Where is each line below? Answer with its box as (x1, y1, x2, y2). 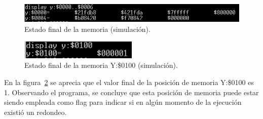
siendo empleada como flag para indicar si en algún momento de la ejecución (4, 97, 242, 107)
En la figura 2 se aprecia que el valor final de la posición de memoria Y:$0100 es (4, 76, 254, 87)
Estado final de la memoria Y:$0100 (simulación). (24, 60, 178, 70)
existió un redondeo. (4, 106, 67, 117)
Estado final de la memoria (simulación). (24, 24, 151, 34)
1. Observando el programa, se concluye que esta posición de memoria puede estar (4, 87, 259, 97)
